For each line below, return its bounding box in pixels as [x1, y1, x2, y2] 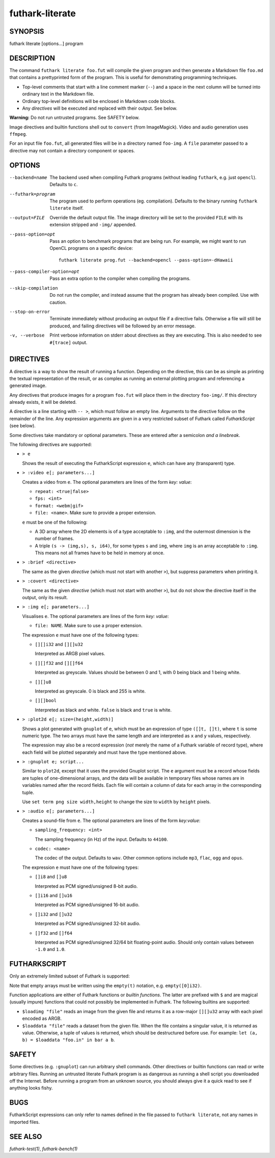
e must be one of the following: [22, 519, 88, 525]
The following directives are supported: [9, 442, 92, 448]
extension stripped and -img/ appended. [49, 222, 137, 228]
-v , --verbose [9, 332, 45, 339]
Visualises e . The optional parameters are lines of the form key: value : [22, 613, 169, 619]
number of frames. [35, 535, 74, 542]
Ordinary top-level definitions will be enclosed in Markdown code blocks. [22, 98, 176, 104]
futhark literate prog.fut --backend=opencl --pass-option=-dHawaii [59, 257, 233, 263]
